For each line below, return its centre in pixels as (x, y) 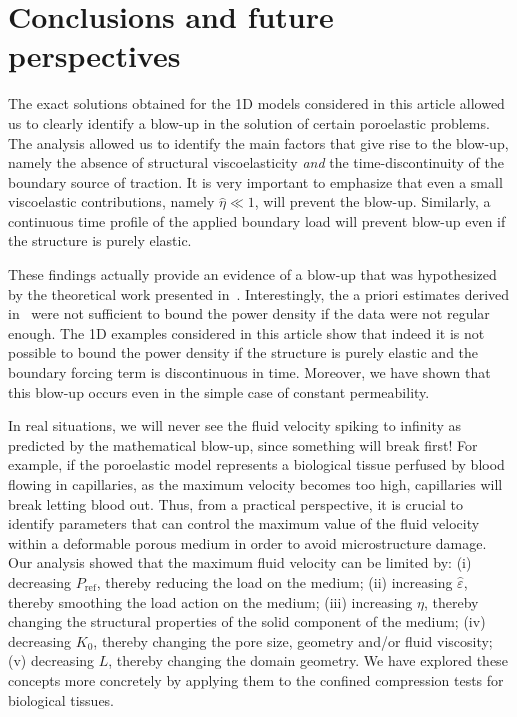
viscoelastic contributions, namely (111, 201)
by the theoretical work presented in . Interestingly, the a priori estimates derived (259, 293)
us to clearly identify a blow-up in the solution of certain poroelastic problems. (249, 122)
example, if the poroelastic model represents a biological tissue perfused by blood (256, 464)
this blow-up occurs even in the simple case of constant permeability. (219, 391)
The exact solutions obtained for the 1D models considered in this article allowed (256, 103)
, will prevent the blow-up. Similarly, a (372, 201)
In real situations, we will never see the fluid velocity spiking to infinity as (235, 425)
